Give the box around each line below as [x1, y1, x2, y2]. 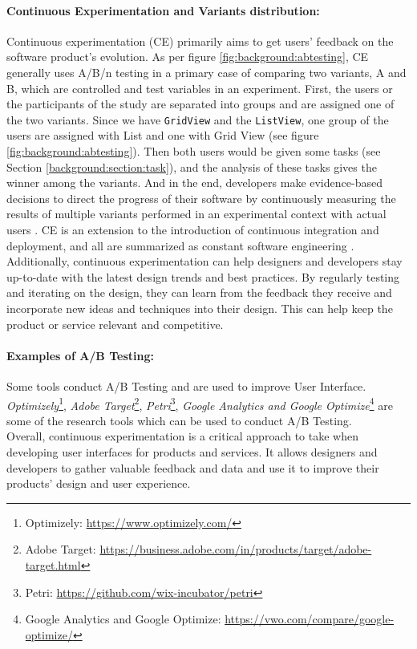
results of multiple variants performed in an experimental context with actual [6, 205, 387, 222]
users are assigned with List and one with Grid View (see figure [6, 127, 319, 144]
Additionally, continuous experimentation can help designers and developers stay [6, 253, 403, 270]
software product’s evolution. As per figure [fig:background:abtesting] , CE [6, 48, 369, 65]
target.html [25, 556, 81, 573]
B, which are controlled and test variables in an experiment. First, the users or [6, 79, 393, 96]
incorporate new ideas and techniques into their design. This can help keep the [6, 299, 393, 316]
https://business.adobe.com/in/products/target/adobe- [99, 541, 372, 558]
